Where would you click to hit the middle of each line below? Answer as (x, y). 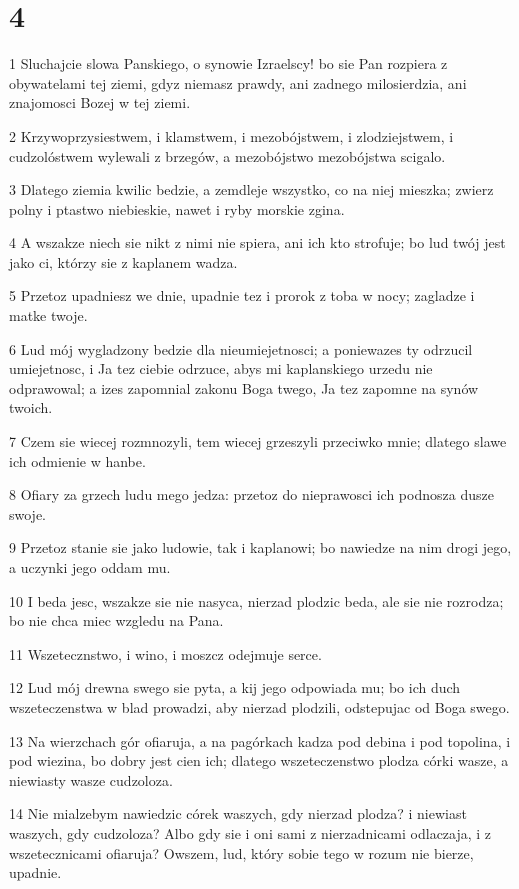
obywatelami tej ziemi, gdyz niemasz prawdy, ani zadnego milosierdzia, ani (238, 82)
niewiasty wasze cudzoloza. (91, 779)
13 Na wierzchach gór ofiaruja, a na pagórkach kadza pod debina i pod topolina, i (260, 740)
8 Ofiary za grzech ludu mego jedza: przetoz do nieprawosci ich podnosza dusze (251, 494)
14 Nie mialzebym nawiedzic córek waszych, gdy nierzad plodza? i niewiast (238, 813)
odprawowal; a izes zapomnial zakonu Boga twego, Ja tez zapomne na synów (244, 387)
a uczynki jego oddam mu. (90, 567)
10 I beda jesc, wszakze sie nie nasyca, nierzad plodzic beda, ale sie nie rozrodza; (256, 600)
